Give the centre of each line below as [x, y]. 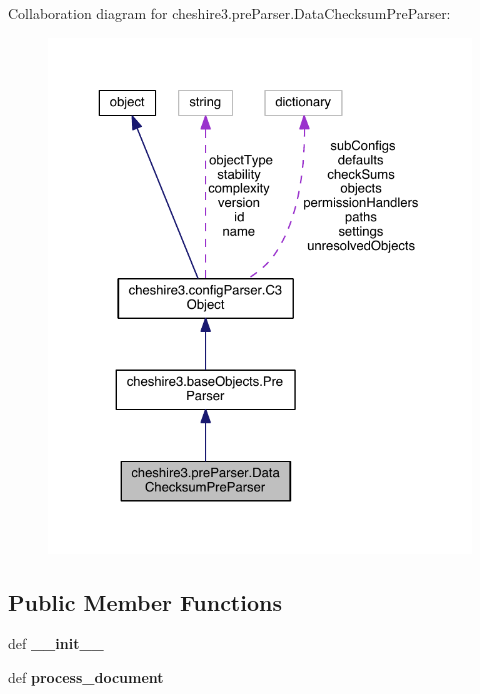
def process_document [86, 676]
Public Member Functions [145, 601]
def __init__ [56, 643]
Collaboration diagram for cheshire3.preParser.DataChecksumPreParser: [229, 13]
